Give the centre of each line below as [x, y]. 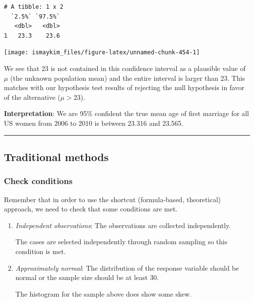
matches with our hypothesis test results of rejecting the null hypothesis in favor [124, 87]
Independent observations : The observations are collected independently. [123, 225]
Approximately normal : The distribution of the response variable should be [127, 267]
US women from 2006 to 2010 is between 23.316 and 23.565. [94, 123]
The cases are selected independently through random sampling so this [121, 242]
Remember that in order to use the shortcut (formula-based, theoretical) [112, 199]
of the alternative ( [32, 97]
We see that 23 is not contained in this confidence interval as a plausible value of [125, 68]
